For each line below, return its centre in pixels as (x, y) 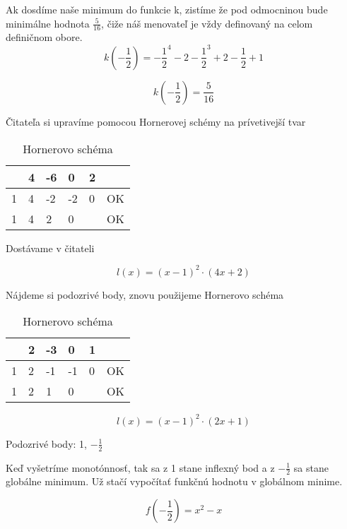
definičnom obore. (44, 37)
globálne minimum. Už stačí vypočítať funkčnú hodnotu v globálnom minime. (174, 481)
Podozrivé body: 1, (46, 443)
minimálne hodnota (48, 23)
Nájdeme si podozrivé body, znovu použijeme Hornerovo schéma (145, 294)
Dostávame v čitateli (50, 248)
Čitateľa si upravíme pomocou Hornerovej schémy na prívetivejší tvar (156, 121)
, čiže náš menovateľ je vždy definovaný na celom (207, 23)
